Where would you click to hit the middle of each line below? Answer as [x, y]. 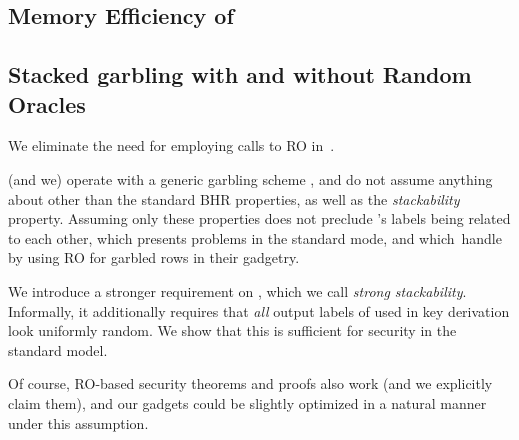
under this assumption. [78, 422]
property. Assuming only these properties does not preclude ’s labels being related [259, 218]
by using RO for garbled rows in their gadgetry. [154, 257]
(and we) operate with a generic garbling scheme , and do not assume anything [250, 178]
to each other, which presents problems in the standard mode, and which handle [255, 237]
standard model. [58, 349]
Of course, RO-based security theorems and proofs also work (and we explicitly [250, 383]
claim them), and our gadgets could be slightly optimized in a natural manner [247, 402]
